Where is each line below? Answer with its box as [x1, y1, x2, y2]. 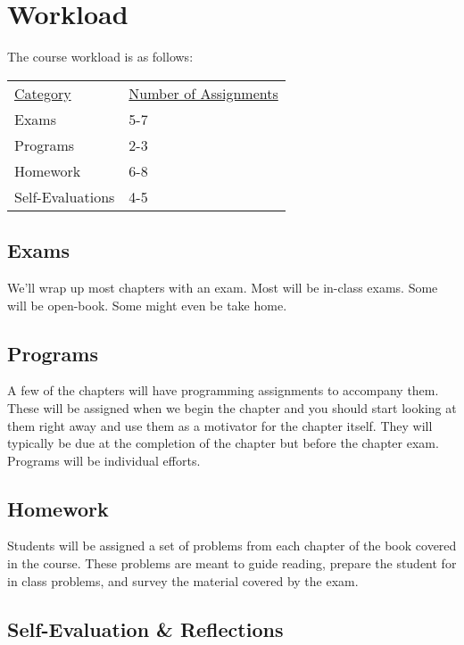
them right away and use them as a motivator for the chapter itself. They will [7, 416, 433, 434]
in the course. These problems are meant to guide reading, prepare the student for [7, 554, 457, 573]
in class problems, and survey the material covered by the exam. [7, 571, 359, 590]
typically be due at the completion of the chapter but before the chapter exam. [7, 434, 439, 452]
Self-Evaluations [14, 186, 115, 207]
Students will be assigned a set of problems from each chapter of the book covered [7, 536, 457, 555]
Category [14, 82, 71, 103]
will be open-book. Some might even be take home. [7, 295, 287, 314]
